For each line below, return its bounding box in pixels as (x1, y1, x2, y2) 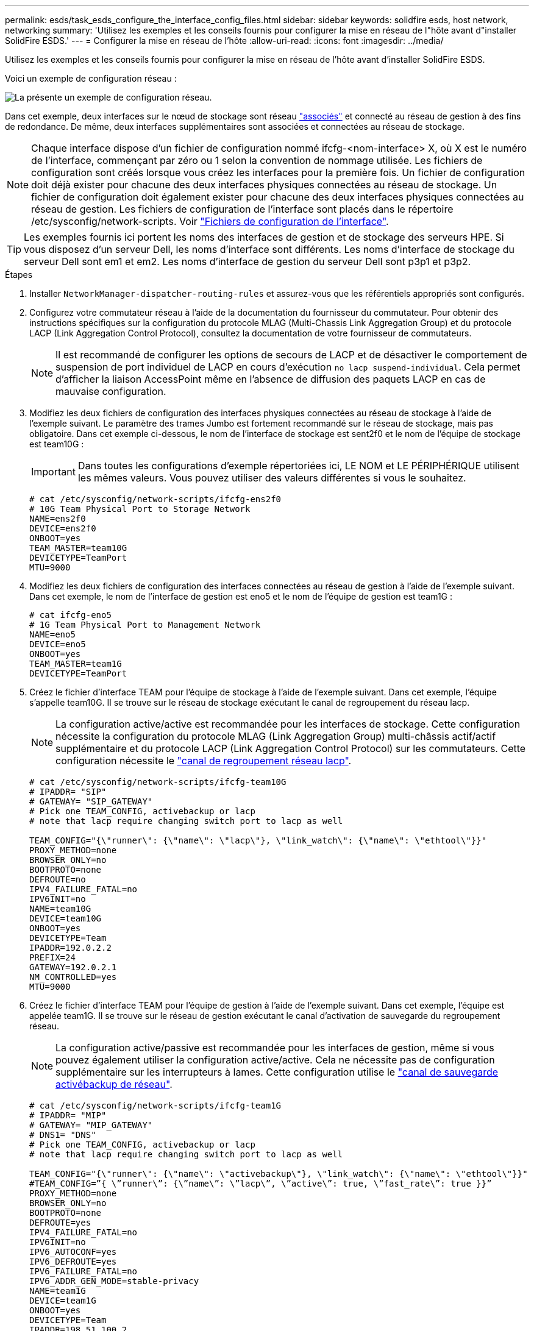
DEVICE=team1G (29, 1296, 96, 1305)
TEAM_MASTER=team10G (29, 543, 127, 553)
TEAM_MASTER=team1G (29, 659, 122, 669)
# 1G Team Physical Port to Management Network (29, 620, 261, 630)
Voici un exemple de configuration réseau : (5, 73, 177, 83)
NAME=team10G (29, 904, 91, 914)
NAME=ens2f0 (29, 514, 86, 524)
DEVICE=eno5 (29, 639, 86, 649)
